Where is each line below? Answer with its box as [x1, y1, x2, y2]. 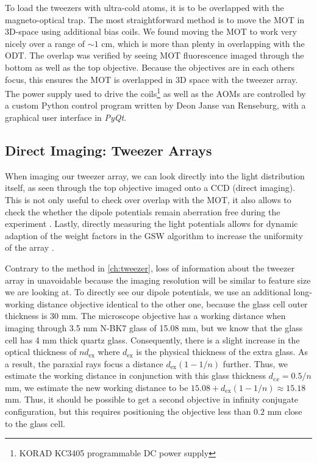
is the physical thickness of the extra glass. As [136, 345, 308, 358]
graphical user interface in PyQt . [5, 111, 127, 123]
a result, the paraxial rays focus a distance [5, 357, 163, 370]
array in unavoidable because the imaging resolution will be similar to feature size [5, 273, 311, 286]
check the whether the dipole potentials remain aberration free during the [5, 205, 280, 218]
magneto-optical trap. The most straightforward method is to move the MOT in [5, 13, 305, 26]
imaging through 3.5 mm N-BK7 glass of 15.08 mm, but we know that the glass [5, 321, 303, 334]
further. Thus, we [223, 357, 288, 370]
